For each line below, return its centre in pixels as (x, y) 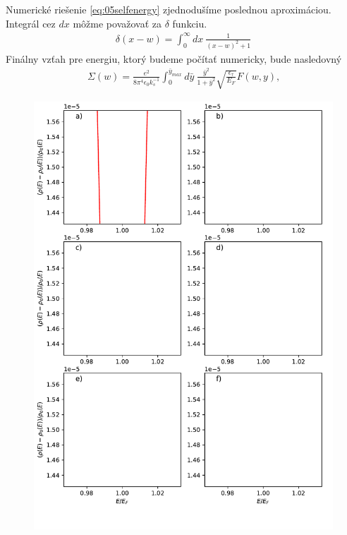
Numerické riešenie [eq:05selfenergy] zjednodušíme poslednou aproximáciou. (169, 9)
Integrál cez (31, 23)
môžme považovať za (117, 23)
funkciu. (190, 23)
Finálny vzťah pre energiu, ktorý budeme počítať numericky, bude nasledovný (174, 58)
